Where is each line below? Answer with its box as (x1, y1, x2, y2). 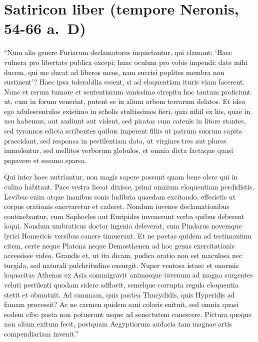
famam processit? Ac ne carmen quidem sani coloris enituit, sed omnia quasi (4, 299, 238, 309)
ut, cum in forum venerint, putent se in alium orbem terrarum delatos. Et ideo (4, 96, 245, 106)
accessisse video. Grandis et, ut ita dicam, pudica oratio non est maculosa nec (4, 250, 242, 260)
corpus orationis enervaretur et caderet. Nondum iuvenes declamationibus (4, 201, 229, 211)
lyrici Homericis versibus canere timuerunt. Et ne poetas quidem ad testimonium (4, 230, 252, 240)
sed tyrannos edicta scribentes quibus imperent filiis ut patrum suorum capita (4, 125, 242, 136)
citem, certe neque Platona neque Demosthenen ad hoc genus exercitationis (4, 240, 235, 250)
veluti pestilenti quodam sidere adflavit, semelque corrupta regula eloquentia (4, 279, 238, 289)
